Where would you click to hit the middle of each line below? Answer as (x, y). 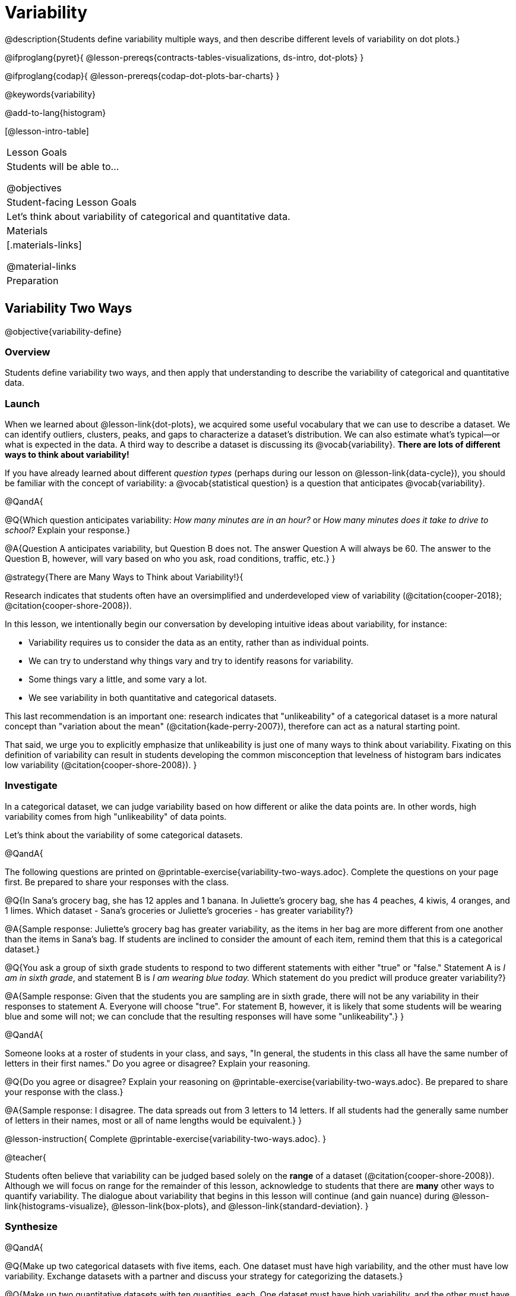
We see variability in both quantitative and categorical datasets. (153, 698)
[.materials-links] (44, 245)
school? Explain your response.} (68, 530)
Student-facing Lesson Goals (72, 202)
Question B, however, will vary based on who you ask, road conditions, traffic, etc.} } (170, 559)
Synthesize (31, 1227)
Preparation (33, 280)
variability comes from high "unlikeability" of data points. (116, 816)
